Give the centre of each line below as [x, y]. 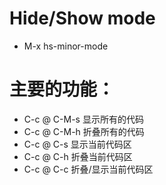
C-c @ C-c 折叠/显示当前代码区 [88, 169]
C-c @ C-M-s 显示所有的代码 [83, 119]
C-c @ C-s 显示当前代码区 [77, 144]
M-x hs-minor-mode [66, 46]
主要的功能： [62, 89]
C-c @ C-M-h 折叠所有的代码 [84, 131]
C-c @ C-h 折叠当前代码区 [78, 156]
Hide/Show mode [82, 18]
